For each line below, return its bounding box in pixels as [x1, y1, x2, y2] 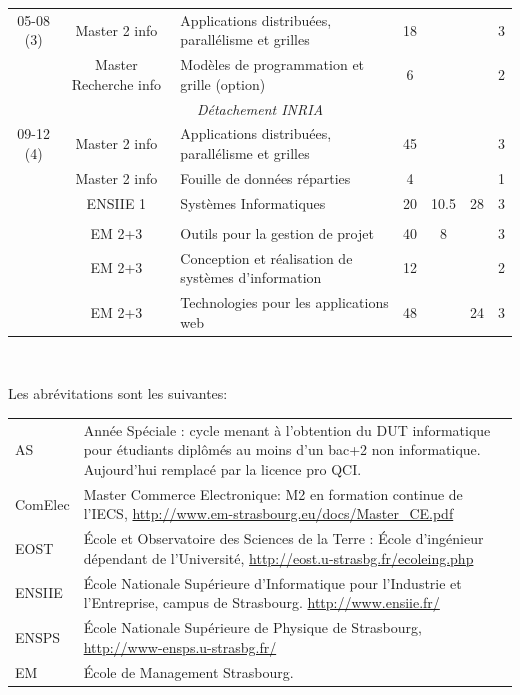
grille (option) [180, 73, 266, 94]
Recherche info [71, 73, 162, 94]
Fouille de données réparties [180, 167, 351, 188]
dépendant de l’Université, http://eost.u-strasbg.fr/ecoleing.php [83, 547, 474, 568]
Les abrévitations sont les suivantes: [8, 383, 228, 404]
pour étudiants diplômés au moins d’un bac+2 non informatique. [83, 439, 481, 460]
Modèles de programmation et [180, 54, 365, 75]
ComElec [15, 493, 70, 514]
